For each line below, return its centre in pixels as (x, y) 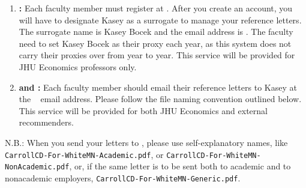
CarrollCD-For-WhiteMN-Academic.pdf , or (84, 154)
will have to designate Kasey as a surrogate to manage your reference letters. (160, 20)
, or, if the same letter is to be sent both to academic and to (180, 166)
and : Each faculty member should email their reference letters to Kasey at (158, 87)
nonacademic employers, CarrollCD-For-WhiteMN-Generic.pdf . (123, 177)
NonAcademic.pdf (37, 167)
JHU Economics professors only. (78, 66)
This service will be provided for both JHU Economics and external (143, 110)
